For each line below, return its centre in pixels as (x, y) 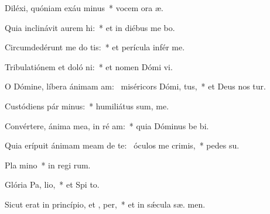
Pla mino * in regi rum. (48, 165)
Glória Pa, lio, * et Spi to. (52, 184)
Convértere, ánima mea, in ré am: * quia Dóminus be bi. (107, 125)
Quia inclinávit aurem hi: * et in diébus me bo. (90, 27)
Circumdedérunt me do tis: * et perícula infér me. (95, 47)
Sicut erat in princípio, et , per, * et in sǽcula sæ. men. (105, 204)
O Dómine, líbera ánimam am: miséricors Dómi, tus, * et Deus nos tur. (135, 86)
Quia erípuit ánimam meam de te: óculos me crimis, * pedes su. (122, 145)
